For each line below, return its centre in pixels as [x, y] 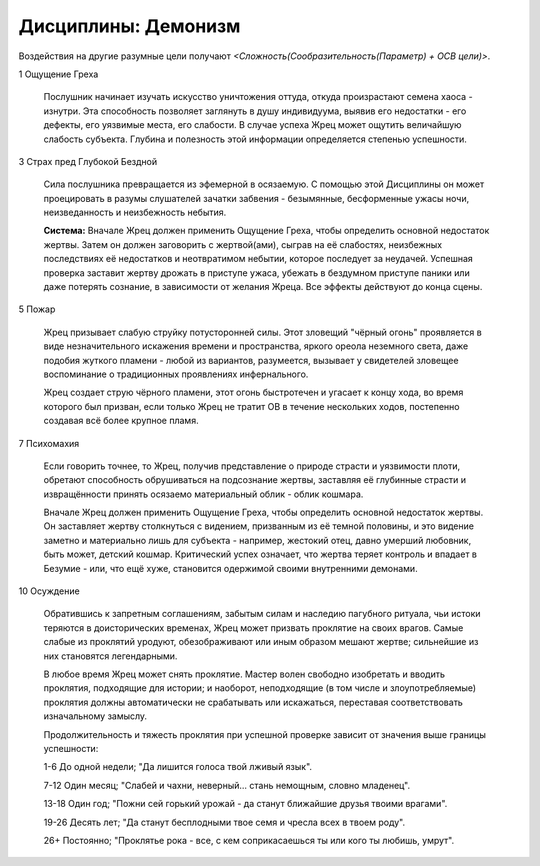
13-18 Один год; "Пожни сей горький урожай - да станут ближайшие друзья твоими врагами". [245, 804]
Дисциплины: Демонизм [129, 26]
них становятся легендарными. [110, 656]
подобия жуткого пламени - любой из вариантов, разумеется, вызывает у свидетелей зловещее [251, 360]
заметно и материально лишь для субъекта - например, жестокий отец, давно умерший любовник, [257, 540]
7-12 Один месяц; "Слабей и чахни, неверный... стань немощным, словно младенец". [226, 785]
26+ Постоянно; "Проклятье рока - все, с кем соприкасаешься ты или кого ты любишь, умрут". [249, 840]
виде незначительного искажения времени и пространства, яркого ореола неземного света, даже [256, 346]
